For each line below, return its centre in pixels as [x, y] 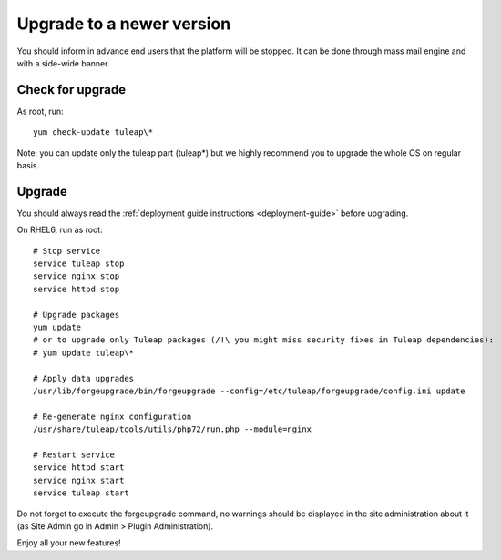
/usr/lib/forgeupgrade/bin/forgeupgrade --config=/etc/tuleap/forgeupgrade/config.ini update [249, 391]
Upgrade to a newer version [124, 24]
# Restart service [74, 454]
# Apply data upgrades [84, 378]
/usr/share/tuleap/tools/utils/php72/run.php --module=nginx [172, 429]
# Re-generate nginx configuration [112, 416]
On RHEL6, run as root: [60, 230]
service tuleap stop [79, 264]
